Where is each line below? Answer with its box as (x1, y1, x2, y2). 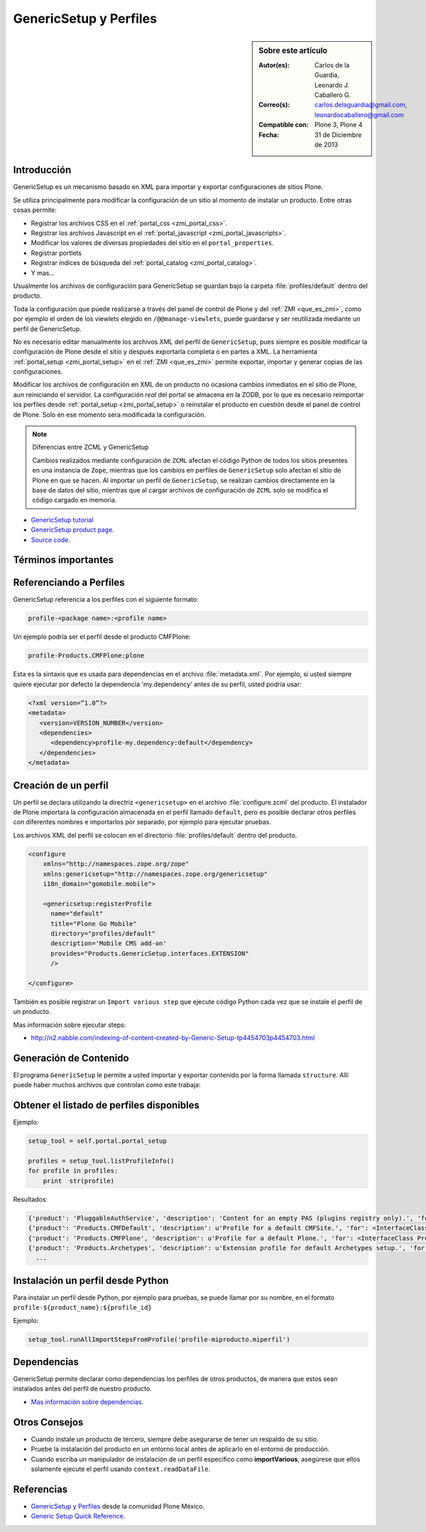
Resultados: (13, 1194, 48, 1204)
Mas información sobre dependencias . (31, 1397, 144, 1406)
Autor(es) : (258, 60, 290, 69)
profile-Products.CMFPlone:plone (28, 652, 145, 660)
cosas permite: (13, 206, 57, 215)
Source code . (31, 535, 70, 544)
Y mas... (31, 269, 55, 277)
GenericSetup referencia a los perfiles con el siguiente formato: (13, 595, 199, 604)
